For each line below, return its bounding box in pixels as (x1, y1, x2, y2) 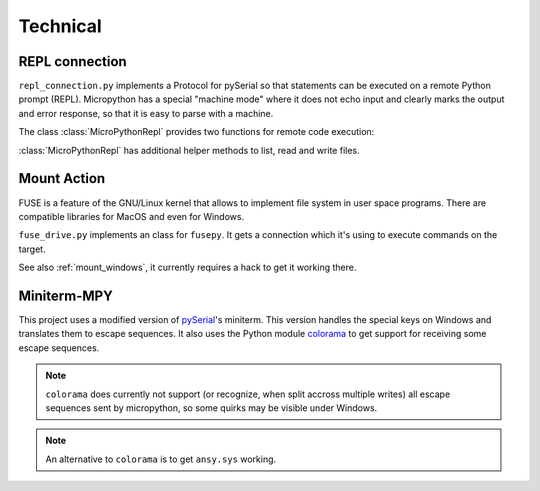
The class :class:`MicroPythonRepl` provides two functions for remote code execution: (18, 126, 375, 138)
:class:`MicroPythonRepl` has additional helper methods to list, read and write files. (18, 144, 360, 156)
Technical (18, 15, 102, 37)
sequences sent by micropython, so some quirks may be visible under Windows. (45, 401, 378, 414)
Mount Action (18, 170, 106, 187)
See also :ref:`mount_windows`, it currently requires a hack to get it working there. (18, 261, 357, 274)
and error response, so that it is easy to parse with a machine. (18, 107, 274, 119)
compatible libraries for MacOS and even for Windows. (18, 210, 245, 222)
